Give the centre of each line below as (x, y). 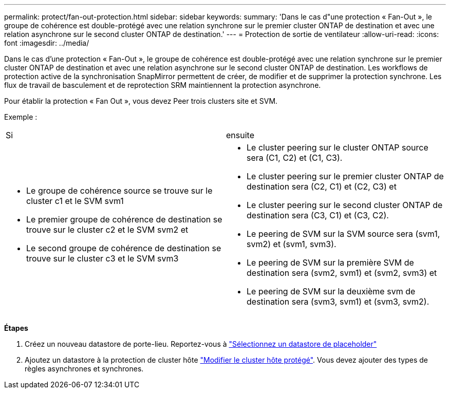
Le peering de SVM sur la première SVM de (330, 263)
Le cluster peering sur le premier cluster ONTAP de (345, 176)
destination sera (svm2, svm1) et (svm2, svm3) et (342, 273)
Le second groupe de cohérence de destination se (124, 248)
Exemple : (21, 117)
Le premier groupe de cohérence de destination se (124, 219)
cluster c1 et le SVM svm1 (75, 201)
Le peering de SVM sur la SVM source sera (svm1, (343, 234)
